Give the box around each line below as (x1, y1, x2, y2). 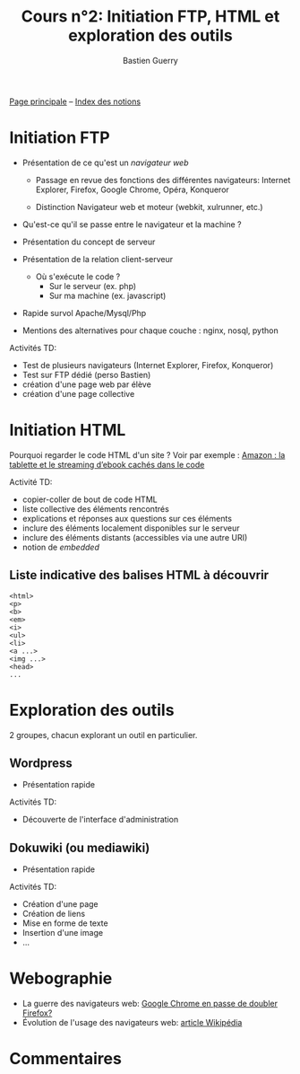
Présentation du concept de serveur (21, 236, 156, 247)
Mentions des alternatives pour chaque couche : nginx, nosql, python (21, 325, 279, 336)
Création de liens (21, 909, 86, 920)
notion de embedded (21, 541, 100, 552)
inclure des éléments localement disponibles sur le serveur (21, 523, 240, 533)
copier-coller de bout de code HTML (21, 494, 159, 505)
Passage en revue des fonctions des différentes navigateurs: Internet (35, 174, 291, 185)
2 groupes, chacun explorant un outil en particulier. (9, 729, 198, 740)
